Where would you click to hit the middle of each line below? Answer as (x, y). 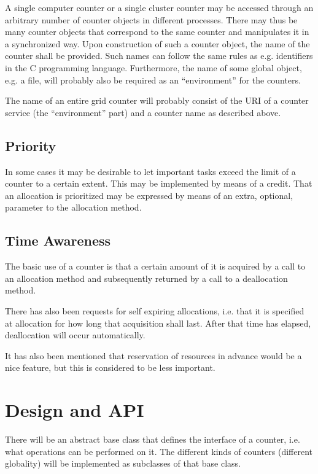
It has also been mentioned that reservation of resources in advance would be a (153, 355)
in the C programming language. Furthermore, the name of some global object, (153, 67)
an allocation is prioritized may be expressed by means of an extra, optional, (149, 195)
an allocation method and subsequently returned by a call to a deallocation (146, 278)
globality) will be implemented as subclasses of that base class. (123, 463)
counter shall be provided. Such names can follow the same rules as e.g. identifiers (159, 56)
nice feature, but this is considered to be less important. (110, 367)
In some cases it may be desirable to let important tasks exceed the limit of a (150, 171)
